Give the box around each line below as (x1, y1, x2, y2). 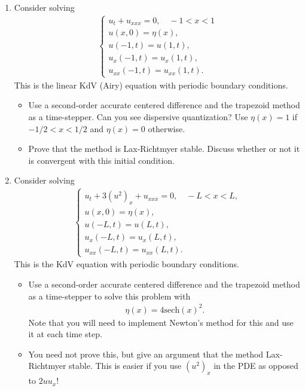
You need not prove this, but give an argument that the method (28, 347, 264, 360)
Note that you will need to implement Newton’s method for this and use (28, 316, 294, 328)
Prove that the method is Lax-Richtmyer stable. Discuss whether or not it (28, 142, 300, 155)
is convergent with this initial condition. (28, 154, 175, 166)
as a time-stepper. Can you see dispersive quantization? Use (28, 110, 248, 123)
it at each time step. (28, 328, 102, 340)
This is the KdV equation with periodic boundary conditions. (14, 258, 239, 270)
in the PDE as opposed (213, 359, 298, 372)
